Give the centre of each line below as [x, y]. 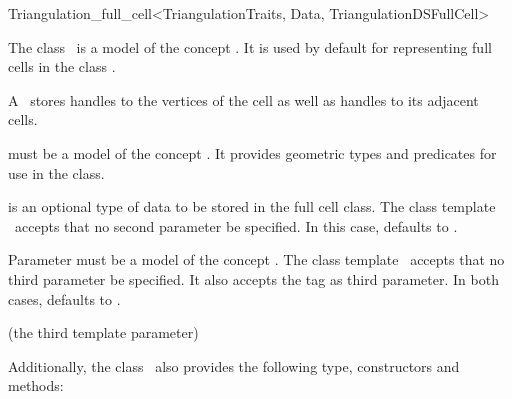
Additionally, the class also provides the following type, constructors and [234, 365]
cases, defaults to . [64, 298]
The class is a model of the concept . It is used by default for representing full [250, 46]
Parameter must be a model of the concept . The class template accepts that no [256, 259]
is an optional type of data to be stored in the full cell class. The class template [252, 206]
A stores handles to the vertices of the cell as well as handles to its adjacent [243, 99]
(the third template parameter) [103, 332]
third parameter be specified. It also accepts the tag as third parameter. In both [253, 278]
